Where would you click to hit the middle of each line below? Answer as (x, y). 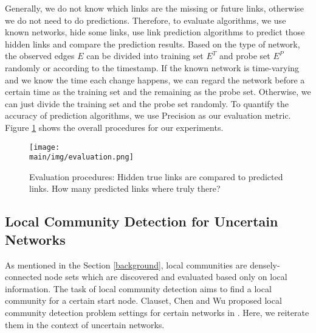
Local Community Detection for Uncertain (142, 221)
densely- (265, 265)
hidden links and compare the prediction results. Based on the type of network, (153, 44)
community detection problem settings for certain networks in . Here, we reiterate (157, 312)
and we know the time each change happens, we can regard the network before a (155, 79)
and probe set (245, 56)
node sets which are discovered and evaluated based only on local (166, 277)
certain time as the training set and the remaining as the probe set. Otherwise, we (158, 92)
